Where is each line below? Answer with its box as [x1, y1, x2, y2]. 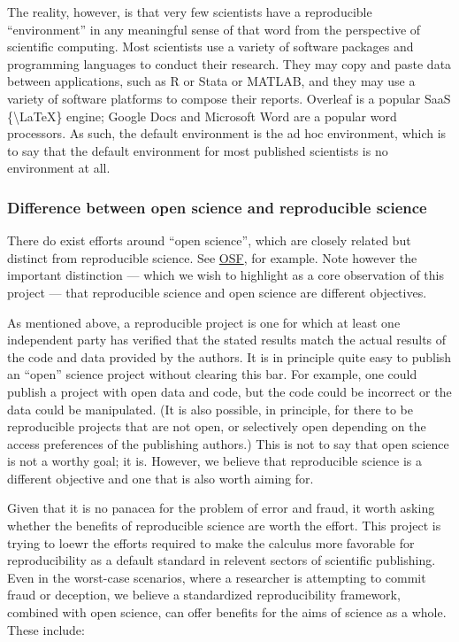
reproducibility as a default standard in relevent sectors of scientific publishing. [7, 551, 436, 569]
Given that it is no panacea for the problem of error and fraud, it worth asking [7, 499, 435, 517]
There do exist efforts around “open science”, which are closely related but [7, 231, 411, 250]
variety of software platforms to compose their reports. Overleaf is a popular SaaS [7, 89, 451, 107]
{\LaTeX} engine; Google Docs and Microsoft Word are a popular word [7, 106, 397, 125]
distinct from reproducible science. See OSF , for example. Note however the [7, 248, 417, 267]
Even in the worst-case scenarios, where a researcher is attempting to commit [7, 568, 426, 586]
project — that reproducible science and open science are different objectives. [7, 282, 427, 301]
